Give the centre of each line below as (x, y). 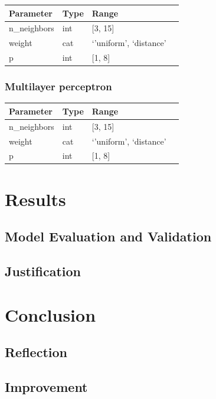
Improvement (46, 386)
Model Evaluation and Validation (108, 236)
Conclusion (50, 314)
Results (35, 199)
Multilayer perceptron (58, 86)
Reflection (36, 352)
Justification (43, 271)
